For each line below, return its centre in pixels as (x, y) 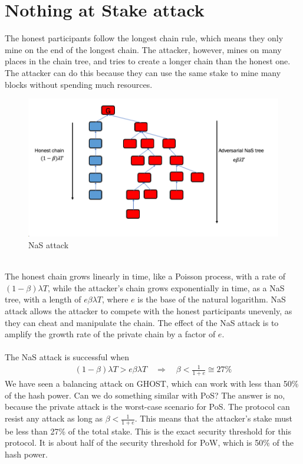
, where (115, 299)
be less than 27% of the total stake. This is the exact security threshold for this (148, 431)
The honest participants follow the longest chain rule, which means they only (144, 38)
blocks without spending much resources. (79, 84)
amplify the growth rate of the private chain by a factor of (110, 334)
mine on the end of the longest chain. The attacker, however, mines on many (143, 49)
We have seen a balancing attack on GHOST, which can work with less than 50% (152, 384)
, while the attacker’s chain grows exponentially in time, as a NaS (166, 287)
